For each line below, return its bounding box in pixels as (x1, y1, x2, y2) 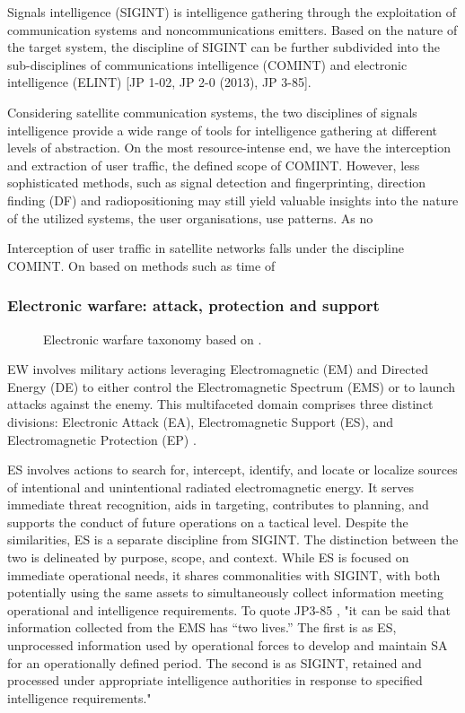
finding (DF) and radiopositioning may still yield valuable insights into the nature (7, 190, 459, 209)
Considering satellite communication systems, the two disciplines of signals (7, 102, 417, 121)
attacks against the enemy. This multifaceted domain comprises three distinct (7, 395, 434, 413)
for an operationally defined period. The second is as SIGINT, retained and (7, 653, 422, 672)
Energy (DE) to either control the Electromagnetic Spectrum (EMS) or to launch (7, 377, 456, 396)
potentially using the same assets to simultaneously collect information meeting (7, 583, 443, 602)
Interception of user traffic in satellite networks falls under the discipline (7, 239, 404, 257)
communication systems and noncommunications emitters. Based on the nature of (7, 20, 458, 39)
